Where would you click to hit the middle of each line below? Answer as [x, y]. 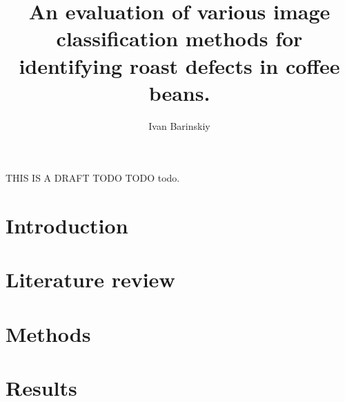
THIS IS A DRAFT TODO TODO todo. [93, 178]
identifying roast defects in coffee [179, 65]
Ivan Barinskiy [179, 125]
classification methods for [179, 38]
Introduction [67, 226]
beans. [179, 92]
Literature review [90, 279]
